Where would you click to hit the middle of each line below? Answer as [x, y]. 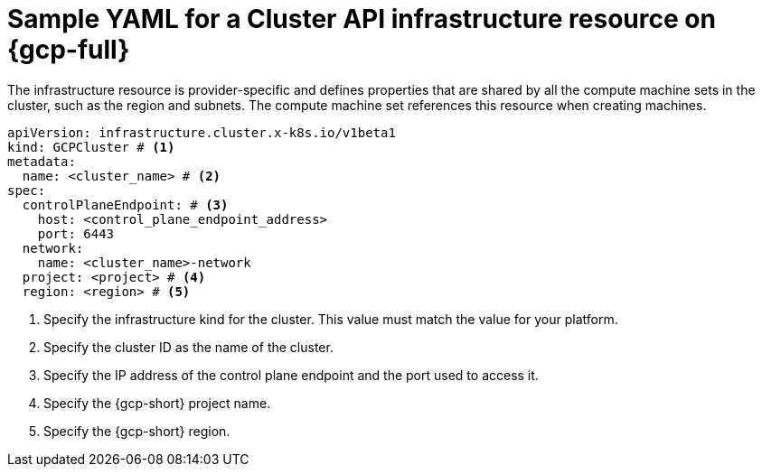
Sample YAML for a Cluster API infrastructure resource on [362, 19]
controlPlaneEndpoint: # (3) [125, 204]
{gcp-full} [69, 50]
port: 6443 [76, 233]
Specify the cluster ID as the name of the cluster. [188, 347]
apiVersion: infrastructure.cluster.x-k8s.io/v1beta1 [202, 132]
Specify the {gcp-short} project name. [157, 403]
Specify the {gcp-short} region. [137, 431]
